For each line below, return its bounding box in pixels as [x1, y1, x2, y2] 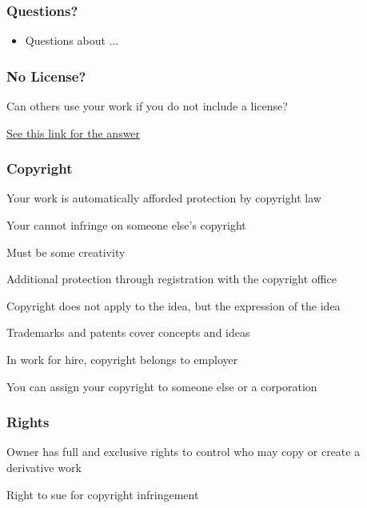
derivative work [6, 459, 82, 475]
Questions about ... [25, 32, 119, 49]
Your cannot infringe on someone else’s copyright [6, 217, 246, 234]
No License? [6, 66, 86, 86]
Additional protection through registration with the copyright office [6, 270, 337, 287]
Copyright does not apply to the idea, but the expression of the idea [6, 297, 341, 314]
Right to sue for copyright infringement [6, 486, 199, 502]
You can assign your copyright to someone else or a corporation [6, 378, 317, 394]
